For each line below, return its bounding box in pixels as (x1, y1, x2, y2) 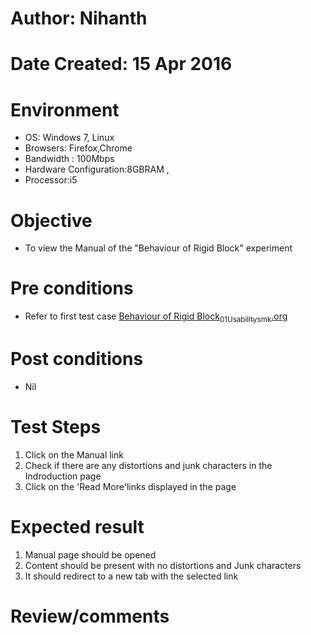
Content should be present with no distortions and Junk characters (24, 559, 302, 571)
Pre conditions (10, 277, 134, 300)
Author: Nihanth (10, 7, 148, 30)
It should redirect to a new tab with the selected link (24, 570, 239, 582)
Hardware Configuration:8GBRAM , (24, 163, 170, 176)
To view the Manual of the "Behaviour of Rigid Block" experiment (24, 242, 293, 254)
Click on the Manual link (24, 448, 124, 461)
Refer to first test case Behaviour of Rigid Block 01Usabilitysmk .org (24, 310, 288, 324)
